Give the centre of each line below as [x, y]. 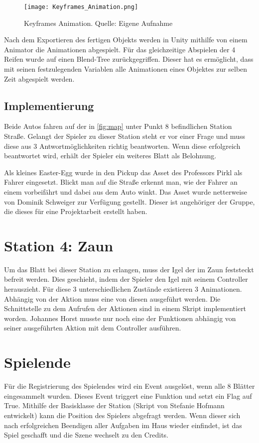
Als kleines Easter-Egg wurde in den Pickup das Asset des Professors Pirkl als [123, 172]
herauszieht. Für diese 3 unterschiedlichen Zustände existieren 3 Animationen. [123, 289]
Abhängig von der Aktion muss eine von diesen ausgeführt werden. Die [112, 298]
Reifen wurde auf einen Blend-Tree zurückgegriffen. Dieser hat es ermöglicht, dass [129, 59]
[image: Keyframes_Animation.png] [81, 7]
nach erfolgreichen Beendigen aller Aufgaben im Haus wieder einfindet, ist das [123, 425]
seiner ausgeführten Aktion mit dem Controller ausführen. [93, 328]
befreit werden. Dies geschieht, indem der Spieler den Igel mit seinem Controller [126, 279]
